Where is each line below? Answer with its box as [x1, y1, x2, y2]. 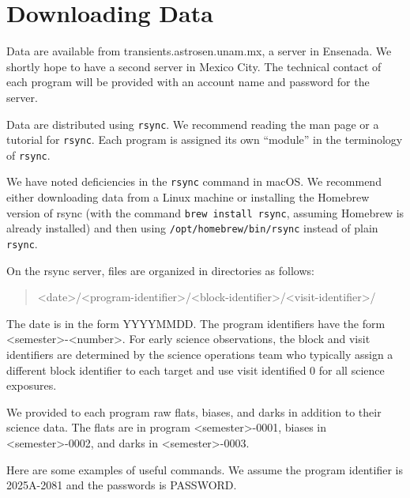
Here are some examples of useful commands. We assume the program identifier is [6, 461, 403, 477]
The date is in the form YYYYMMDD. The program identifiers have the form [6, 315, 386, 331]
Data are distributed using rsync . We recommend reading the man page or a [6, 115, 379, 132]
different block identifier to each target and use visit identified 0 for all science [6, 361, 385, 378]
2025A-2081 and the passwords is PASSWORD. [6, 477, 237, 493]
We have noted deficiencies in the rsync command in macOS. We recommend [6, 173, 382, 190]
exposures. [6, 377, 57, 394]
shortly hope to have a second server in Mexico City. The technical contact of [6, 58, 382, 74]
